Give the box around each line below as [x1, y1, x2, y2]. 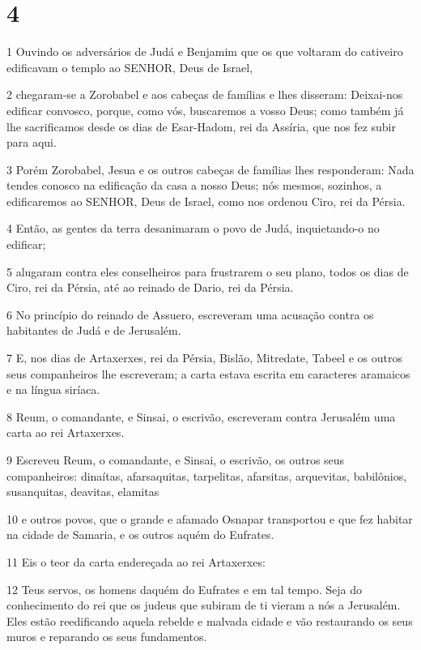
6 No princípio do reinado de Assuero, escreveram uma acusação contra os [6, 306, 374, 323]
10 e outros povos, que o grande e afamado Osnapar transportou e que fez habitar [6, 510, 413, 527]
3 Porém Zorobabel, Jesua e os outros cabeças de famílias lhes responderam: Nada [6, 160, 415, 177]
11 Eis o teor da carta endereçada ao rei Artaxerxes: [6, 553, 266, 570]
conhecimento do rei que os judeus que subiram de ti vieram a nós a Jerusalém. [6, 597, 401, 614]
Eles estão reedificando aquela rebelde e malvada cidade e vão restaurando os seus [6, 612, 413, 629]
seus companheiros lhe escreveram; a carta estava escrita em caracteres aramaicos [6, 365, 410, 382]
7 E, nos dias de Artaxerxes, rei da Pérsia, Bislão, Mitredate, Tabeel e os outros [6, 349, 402, 366]
